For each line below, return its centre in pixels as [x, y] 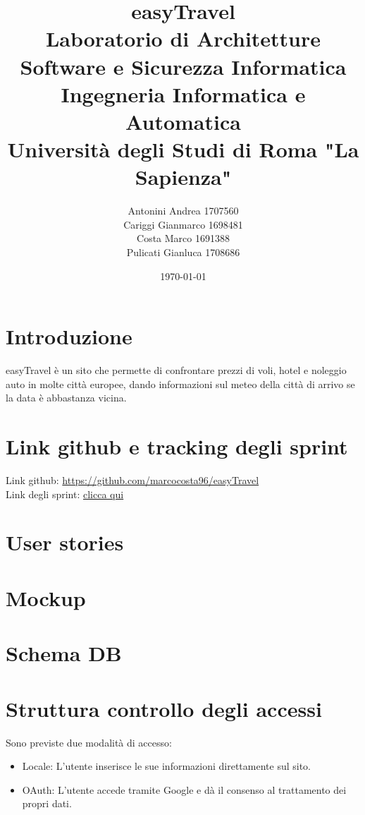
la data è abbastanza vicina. [66, 398]
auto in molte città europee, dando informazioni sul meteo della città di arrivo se [180, 384]
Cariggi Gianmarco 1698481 [183, 224]
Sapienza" [183, 177]
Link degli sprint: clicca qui [65, 494]
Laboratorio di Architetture [183, 38]
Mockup [46, 597]
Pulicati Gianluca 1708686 [183, 252]
